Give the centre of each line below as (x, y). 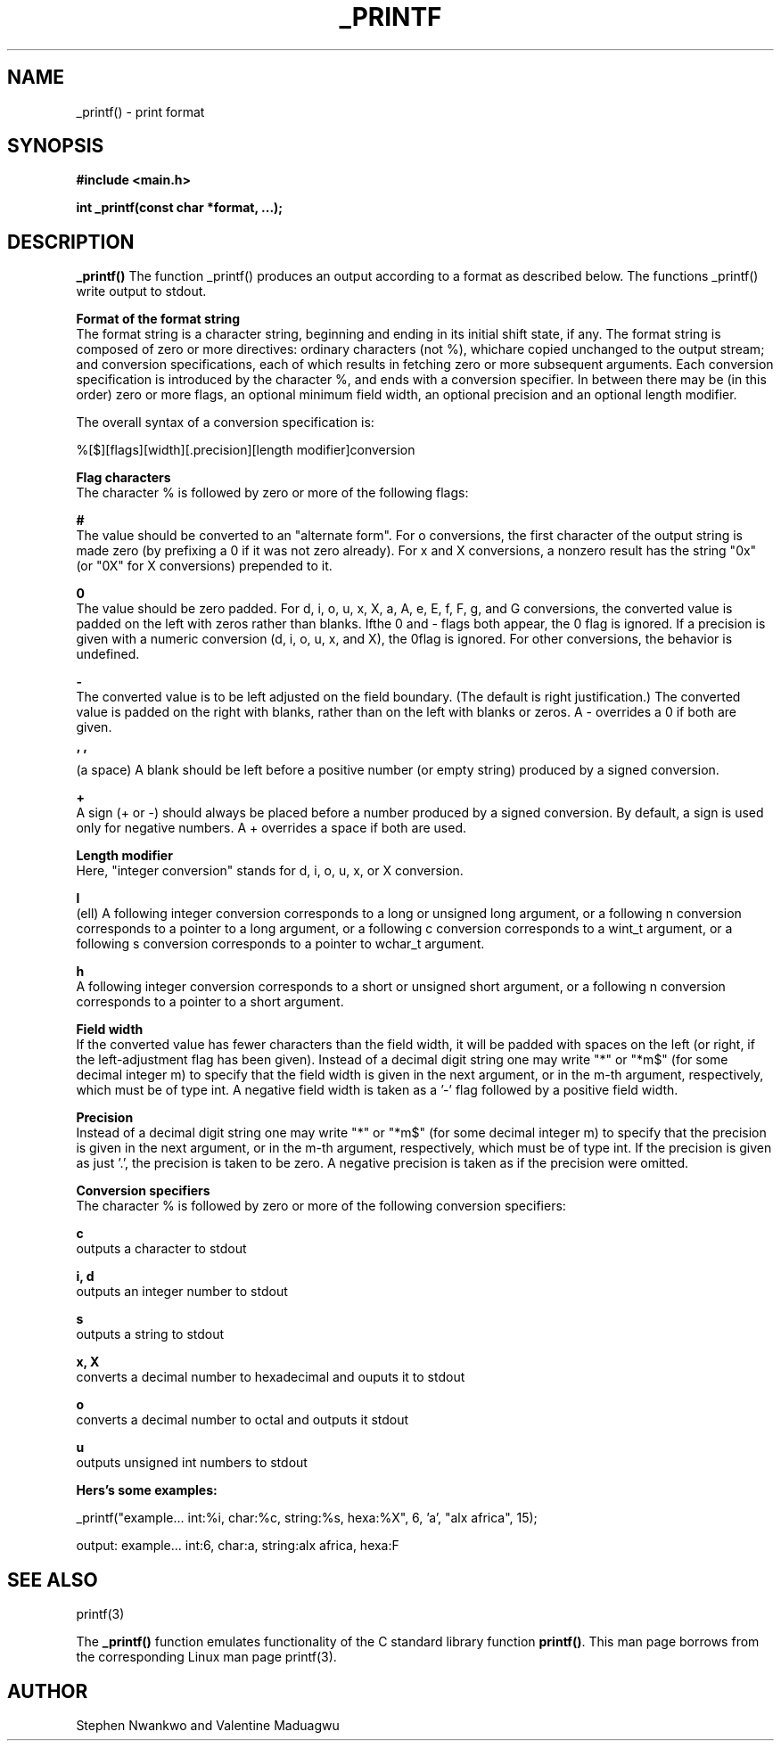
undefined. (108, 654)
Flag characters (123, 478)
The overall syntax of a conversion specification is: (225, 423)
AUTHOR (48, 1691)
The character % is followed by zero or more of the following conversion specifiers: (321, 1206)
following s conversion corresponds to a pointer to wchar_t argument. (280, 944)
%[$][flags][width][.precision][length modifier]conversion (246, 450)
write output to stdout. (141, 291)
